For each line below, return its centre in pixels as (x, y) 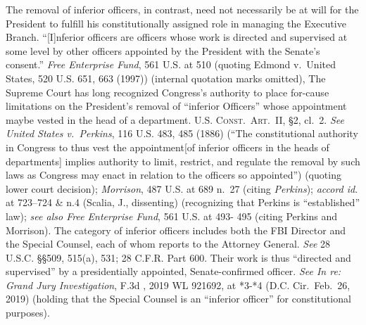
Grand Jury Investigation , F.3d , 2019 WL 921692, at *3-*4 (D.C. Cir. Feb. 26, (178, 285)
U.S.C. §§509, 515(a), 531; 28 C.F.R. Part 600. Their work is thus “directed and (178, 257)
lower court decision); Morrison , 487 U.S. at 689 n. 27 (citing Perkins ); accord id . (182, 188)
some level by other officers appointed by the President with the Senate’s (163, 50)
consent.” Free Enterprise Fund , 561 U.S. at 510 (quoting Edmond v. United (171, 64)
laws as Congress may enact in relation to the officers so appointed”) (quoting (173, 175)
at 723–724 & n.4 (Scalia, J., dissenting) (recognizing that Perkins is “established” (183, 202)
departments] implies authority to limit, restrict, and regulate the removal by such (183, 161)
